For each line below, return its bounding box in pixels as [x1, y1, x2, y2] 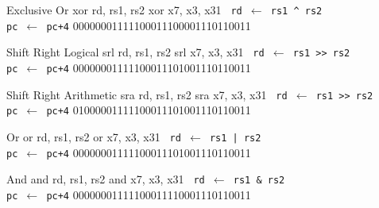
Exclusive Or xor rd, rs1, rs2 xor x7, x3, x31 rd [6, 2, 242, 17]
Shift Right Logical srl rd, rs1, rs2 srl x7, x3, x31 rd [6, 44, 265, 60]
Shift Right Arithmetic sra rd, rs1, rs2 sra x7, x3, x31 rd [6, 86, 288, 102]
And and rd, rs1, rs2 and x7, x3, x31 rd [6, 171, 205, 187]
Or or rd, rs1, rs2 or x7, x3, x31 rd [6, 128, 181, 144]
